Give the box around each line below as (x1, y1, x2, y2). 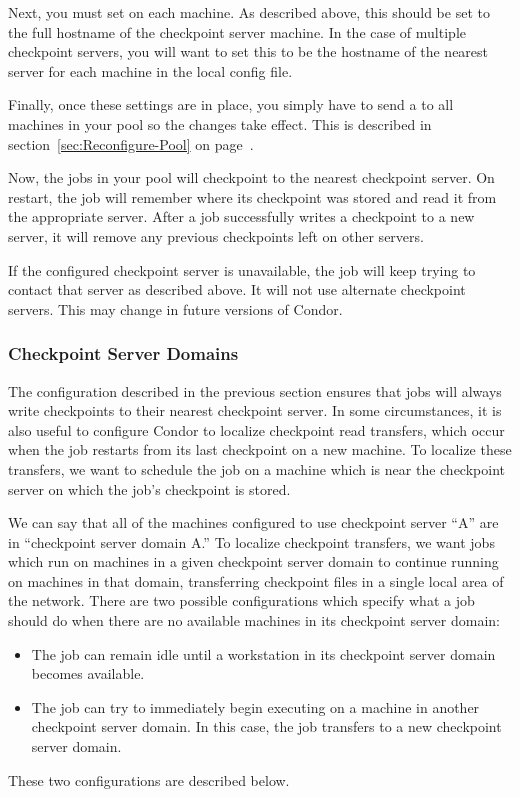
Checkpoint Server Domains (8, 341, 239, 366)
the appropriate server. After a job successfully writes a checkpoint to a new (8, 206, 475, 227)
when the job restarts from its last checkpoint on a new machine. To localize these (8, 439, 512, 460)
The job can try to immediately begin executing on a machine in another (31, 696, 480, 717)
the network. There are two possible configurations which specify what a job (8, 590, 475, 611)
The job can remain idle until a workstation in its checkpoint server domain (31, 643, 496, 664)
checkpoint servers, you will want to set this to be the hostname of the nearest (8, 41, 489, 62)
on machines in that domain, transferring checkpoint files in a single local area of (8, 570, 504, 591)
